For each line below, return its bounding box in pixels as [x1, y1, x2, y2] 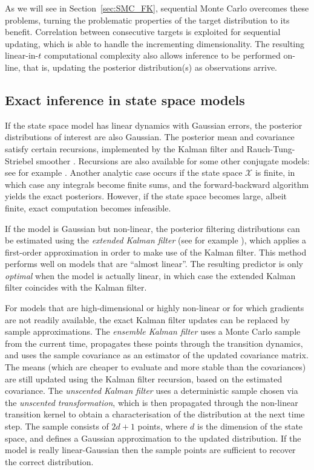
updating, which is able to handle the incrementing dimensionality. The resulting [5, 37, 305, 50]
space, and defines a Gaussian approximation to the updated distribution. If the [5, 431, 301, 444]
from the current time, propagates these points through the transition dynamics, [5, 336, 303, 349]
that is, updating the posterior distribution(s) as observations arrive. [23, 60, 278, 73]
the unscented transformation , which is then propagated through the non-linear [5, 396, 298, 408]
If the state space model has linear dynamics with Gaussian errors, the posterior [5, 118, 303, 131]
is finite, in [255, 166, 295, 179]
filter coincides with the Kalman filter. [5, 281, 147, 294]
